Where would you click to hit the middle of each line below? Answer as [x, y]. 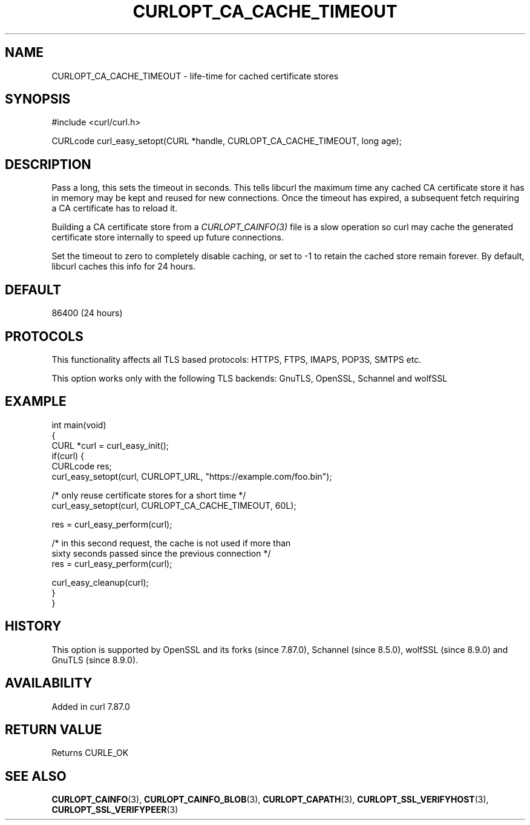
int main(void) [79, 425]
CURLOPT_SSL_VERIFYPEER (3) [115, 810]
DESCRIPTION [48, 164]
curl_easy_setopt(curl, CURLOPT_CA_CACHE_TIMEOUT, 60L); [174, 505]
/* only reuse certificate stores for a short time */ [149, 495]
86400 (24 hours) [87, 313]
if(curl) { [68, 456]
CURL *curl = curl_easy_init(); [110, 445]
